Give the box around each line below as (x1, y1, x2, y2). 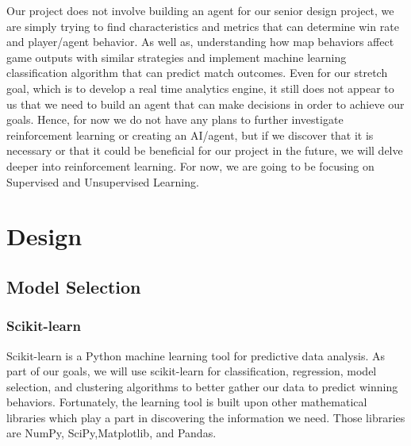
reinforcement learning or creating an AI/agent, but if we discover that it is (6, 126, 374, 143)
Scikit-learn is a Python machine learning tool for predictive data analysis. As (6, 347, 386, 363)
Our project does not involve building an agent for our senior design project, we (6, 2, 394, 18)
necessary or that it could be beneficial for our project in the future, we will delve (6, 142, 403, 159)
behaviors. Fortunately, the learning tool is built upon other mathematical (6, 394, 367, 410)
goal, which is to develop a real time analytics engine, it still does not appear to (6, 79, 394, 96)
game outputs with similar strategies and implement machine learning (6, 48, 347, 65)
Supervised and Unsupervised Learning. (6, 173, 199, 190)
